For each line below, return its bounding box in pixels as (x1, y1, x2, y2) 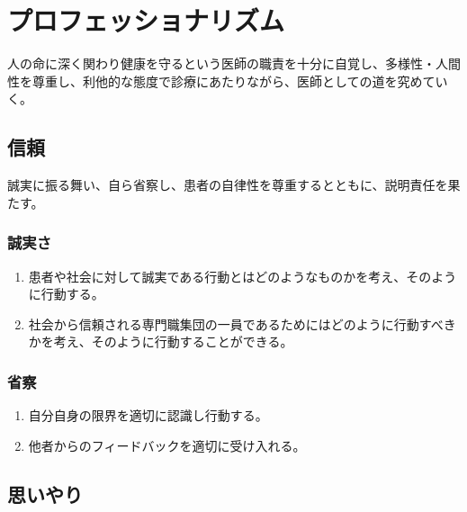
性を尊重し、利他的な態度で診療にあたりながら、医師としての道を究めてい (7, 71, 448, 90)
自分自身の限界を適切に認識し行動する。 (28, 406, 268, 425)
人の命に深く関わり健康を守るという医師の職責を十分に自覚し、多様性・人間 (7, 54, 461, 73)
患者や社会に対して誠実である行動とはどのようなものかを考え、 (28, 266, 407, 285)
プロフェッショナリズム (7, 2, 285, 39)
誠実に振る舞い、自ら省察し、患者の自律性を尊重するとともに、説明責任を (7, 175, 448, 194)
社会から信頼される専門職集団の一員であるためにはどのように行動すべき (28, 314, 456, 333)
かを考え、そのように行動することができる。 (28, 332, 293, 351)
